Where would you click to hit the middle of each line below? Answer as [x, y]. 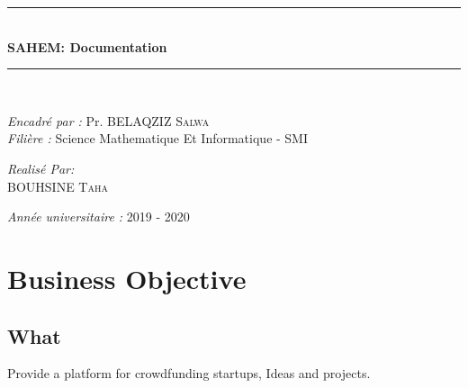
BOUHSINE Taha [58, 186]
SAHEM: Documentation [87, 46]
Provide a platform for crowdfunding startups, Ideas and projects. [189, 373]
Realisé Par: [41, 168]
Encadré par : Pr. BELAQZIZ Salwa [108, 120]
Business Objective [127, 278]
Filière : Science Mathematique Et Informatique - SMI [158, 138]
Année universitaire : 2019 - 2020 [99, 217]
